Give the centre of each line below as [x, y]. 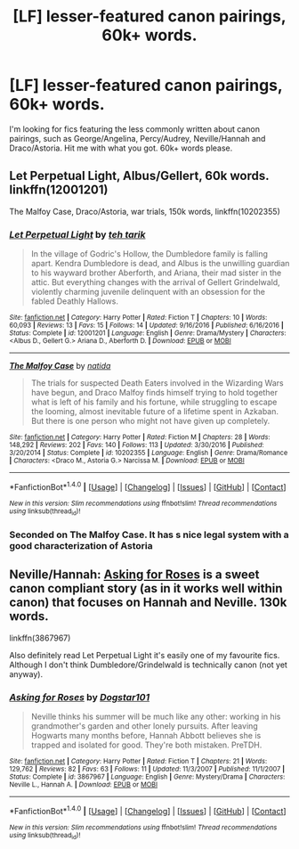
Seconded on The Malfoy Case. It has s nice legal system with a [149, 535]
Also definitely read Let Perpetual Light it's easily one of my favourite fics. [145, 655]
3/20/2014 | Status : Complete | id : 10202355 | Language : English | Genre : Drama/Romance [149, 453]
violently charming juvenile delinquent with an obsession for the [148, 292]
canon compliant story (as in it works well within [146, 588]
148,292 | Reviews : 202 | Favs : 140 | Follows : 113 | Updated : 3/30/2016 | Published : [137, 445]
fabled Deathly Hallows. [74, 301]
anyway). [26, 673]
